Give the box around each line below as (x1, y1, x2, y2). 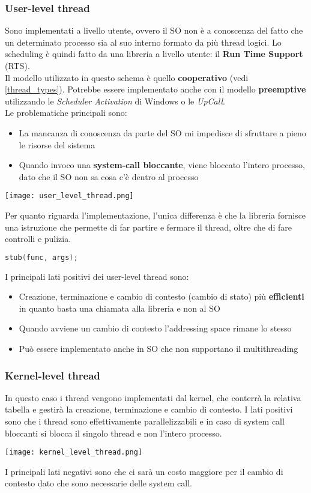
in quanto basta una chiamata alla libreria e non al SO (19, 301, 220, 314)
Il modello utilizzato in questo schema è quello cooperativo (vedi (5, 71, 249, 83)
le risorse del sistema (19, 138, 95, 151)
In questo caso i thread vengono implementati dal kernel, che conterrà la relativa (5, 391, 301, 404)
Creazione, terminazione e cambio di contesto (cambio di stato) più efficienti (19, 290, 304, 303)
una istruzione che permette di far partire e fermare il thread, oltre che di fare (5, 220, 292, 233)
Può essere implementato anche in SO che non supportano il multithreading (19, 342, 298, 355)
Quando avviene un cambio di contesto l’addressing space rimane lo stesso (19, 322, 292, 334)
